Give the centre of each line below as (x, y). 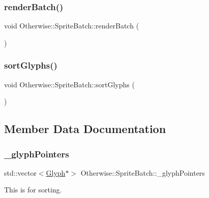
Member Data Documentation (85, 129)
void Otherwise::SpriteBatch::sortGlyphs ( (69, 84)
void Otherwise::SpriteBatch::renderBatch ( (72, 26)
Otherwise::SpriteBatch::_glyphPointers (143, 172)
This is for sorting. (33, 190)
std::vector (20, 172)
